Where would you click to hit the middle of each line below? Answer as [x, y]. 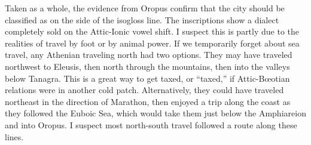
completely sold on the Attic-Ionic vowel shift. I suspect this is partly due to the [152, 31]
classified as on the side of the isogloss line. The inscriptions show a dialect [142, 19]
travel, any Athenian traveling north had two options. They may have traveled [149, 55]
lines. [14, 136]
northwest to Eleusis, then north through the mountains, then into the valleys [147, 66]
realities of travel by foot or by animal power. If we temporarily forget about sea [152, 43]
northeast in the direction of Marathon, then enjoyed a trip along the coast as [148, 101]
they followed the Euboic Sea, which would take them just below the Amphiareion [155, 113]
